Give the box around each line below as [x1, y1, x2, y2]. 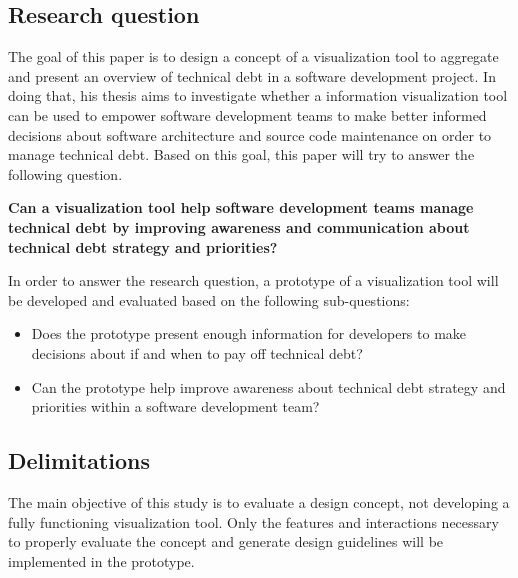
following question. [8, 163, 123, 184]
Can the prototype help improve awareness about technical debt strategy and [31, 376, 506, 397]
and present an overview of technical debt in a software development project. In [8, 65, 496, 86]
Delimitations [8, 445, 151, 476]
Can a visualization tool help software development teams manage [8, 197, 474, 218]
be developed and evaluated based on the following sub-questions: [8, 289, 410, 310]
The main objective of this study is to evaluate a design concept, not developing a [8, 491, 510, 512]
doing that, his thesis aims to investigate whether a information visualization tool [8, 85, 508, 106]
